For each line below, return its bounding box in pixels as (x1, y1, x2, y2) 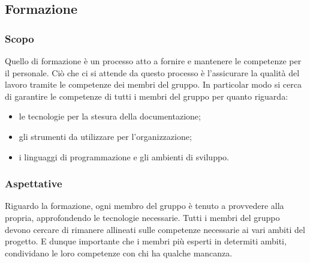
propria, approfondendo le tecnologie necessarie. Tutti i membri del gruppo (5, 211, 280, 223)
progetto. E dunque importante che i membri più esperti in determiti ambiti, (5, 235, 287, 247)
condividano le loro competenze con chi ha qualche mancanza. (5, 246, 233, 259)
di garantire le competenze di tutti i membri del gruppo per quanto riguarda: (5, 89, 288, 102)
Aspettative (5, 176, 62, 191)
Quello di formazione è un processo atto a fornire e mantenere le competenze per (5, 55, 302, 67)
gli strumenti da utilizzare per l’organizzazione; (19, 130, 192, 142)
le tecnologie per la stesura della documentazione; (19, 110, 201, 122)
